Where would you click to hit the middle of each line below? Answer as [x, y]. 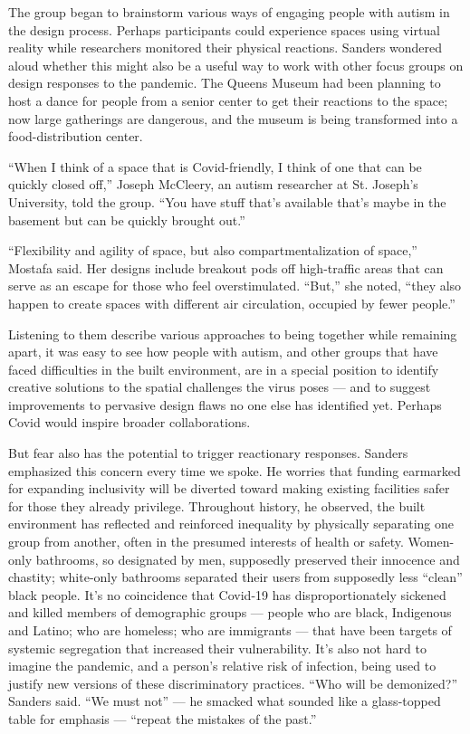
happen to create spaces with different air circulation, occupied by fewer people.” [232, 303]
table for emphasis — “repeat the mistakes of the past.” [163, 718]
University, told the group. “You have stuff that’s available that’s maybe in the [227, 201]
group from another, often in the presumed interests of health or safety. [206, 542]
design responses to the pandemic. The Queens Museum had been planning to [225, 83]
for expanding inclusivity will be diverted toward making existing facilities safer [229, 488]
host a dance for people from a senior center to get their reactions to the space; [228, 100]
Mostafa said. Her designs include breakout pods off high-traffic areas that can [226, 267]
